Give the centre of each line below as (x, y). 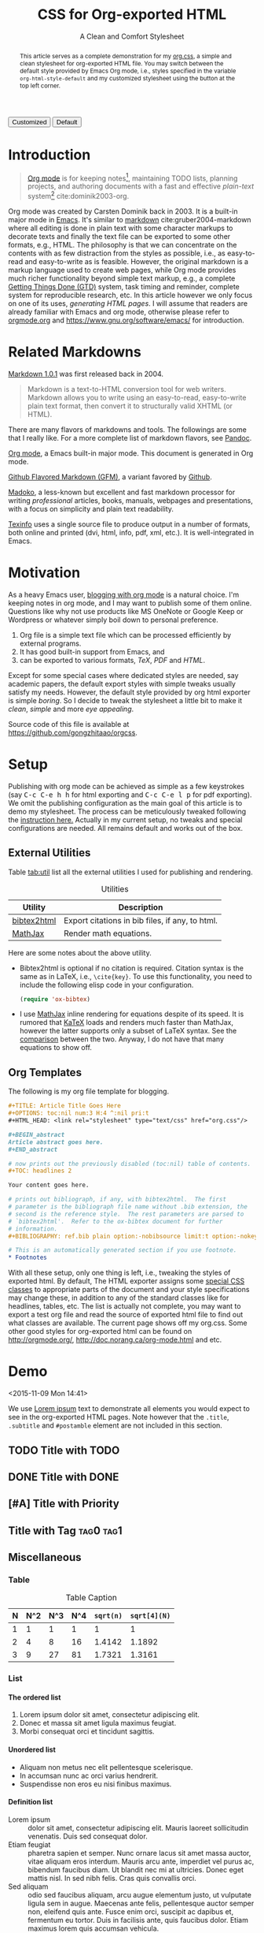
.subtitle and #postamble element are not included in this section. (115, 1425)
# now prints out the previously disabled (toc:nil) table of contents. (130, 1164)
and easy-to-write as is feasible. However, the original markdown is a (137, 261)
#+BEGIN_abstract (37, 1134)
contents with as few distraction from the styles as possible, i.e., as (117, 253)
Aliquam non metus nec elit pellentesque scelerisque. (106, 1767)
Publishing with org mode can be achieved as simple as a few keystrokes (126, 786)
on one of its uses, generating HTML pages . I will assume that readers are (128, 303)
